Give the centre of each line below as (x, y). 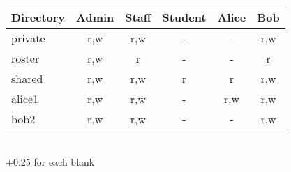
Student (184, 17)
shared (27, 78)
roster (25, 58)
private (28, 38)
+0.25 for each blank (50, 161)
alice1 (25, 99)
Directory (38, 17)
